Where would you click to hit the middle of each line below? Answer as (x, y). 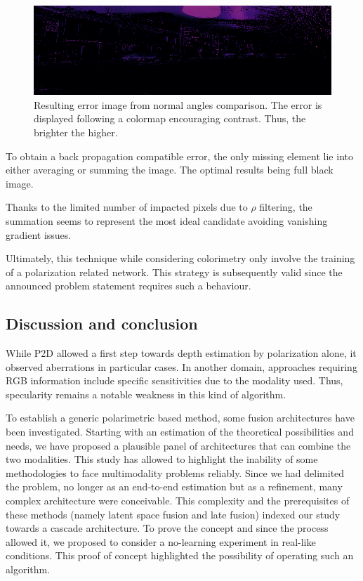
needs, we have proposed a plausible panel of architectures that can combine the (178, 445)
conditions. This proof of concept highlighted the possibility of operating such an (180, 555)
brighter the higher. (76, 132)
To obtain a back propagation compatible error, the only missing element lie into (179, 156)
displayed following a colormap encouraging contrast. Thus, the (170, 118)
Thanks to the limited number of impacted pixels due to (127, 207)
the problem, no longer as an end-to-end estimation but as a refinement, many (174, 487)
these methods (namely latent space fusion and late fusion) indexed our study (173, 514)
